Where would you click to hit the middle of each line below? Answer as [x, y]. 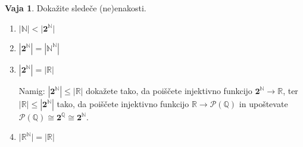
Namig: [32, 90]
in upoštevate [263, 103]
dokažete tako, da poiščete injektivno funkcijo [169, 90]
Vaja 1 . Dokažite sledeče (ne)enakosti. [76, 8]
